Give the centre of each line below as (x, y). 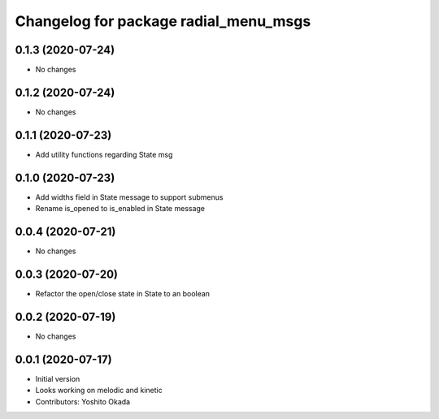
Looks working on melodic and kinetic (99, 391)
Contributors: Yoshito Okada (83, 401)
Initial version (58, 378)
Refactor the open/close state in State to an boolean (123, 293)
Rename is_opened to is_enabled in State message (120, 209)
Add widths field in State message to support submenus (129, 197)
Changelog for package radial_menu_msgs (163, 21)
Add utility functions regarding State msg (104, 154)
